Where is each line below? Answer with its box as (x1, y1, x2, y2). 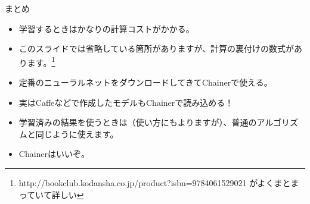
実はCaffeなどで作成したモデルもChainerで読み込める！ (18, 96, 234, 108)
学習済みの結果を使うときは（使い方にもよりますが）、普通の (18, 116, 257, 128)
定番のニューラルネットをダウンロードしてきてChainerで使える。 (18, 76, 272, 89)
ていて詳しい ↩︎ (27, 188, 84, 200)
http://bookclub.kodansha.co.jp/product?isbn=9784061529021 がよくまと (18, 177, 291, 189)
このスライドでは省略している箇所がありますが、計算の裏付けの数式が (18, 42, 294, 55)
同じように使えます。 (35, 127, 119, 140)
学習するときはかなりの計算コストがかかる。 (18, 22, 194, 34)
